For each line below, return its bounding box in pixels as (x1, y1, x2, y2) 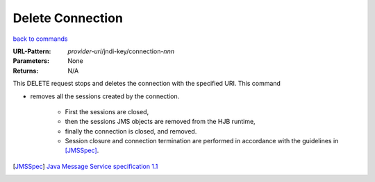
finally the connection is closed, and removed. (65, 127, 197, 135)
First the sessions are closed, (65, 107, 149, 116)
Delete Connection (12, 10, 123, 26)
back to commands (12, 35, 68, 43)
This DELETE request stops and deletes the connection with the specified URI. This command (12, 80, 281, 88)
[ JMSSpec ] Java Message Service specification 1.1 (12, 162, 158, 170)
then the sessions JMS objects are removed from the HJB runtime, (65, 118, 256, 126)
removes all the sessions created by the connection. (30, 92, 180, 100)
